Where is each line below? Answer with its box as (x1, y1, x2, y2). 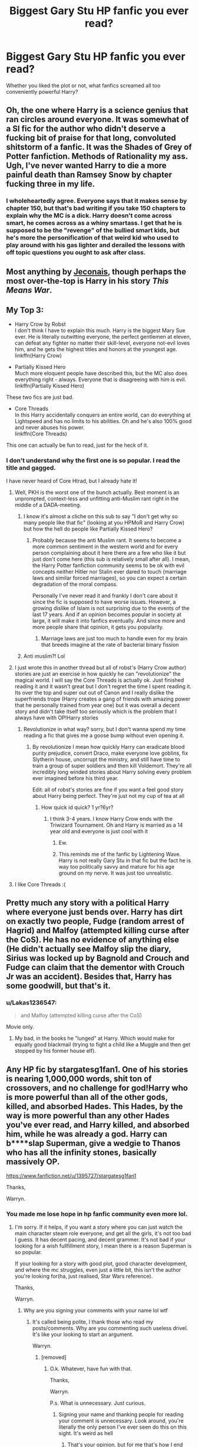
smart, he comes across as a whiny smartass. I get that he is (6, 219, 182, 227)
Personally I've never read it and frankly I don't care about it (32, 592, 178, 599)
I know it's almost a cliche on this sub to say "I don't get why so (23, 512, 178, 520)
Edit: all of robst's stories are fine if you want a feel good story (32, 786, 184, 793)
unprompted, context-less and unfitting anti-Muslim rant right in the (14, 495, 179, 502)
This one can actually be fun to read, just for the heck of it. (6, 441, 148, 449)
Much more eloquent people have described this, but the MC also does (14, 370, 187, 377)
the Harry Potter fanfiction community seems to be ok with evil (32, 562, 184, 569)
